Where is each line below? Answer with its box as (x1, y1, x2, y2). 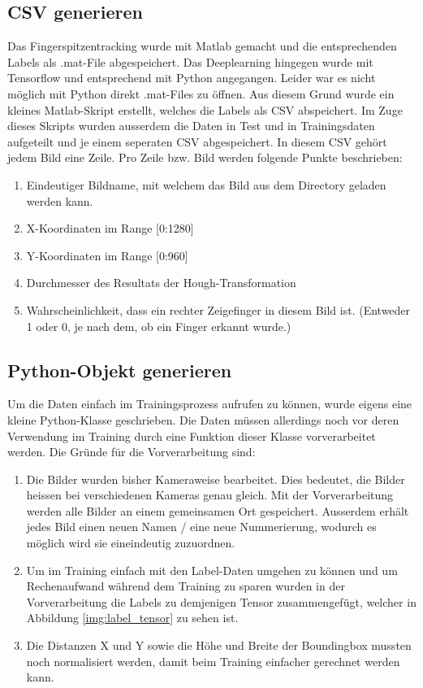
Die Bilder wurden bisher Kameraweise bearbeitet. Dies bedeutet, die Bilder (26, 470, 405, 487)
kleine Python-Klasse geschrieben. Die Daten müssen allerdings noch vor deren (7, 411, 399, 428)
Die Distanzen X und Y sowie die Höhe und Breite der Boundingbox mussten (26, 637, 412, 654)
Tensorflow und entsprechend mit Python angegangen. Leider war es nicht (7, 69, 376, 86)
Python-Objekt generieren (7, 357, 232, 382)
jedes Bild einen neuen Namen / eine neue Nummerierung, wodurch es (26, 518, 377, 535)
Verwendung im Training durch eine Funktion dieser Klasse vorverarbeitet (7, 427, 376, 444)
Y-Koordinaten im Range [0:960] (26, 246, 188, 263)
